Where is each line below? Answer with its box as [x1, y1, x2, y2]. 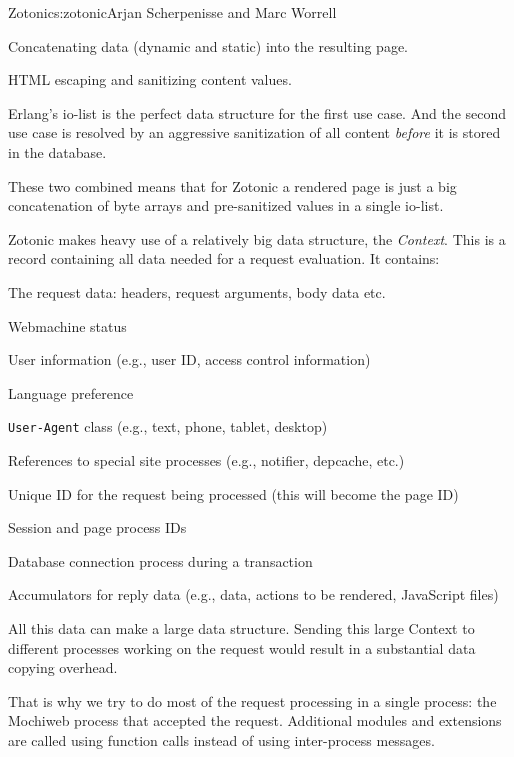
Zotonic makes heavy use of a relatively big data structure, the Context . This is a [8, 228, 506, 249]
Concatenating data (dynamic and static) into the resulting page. [8, 35, 408, 56]
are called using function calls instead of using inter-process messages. [8, 729, 435, 750]
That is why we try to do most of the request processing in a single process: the [8, 690, 497, 711]
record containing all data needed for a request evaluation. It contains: [8, 248, 440, 269]
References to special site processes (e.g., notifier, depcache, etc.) [8, 449, 405, 470]
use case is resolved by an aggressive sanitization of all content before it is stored [8, 122, 501, 143]
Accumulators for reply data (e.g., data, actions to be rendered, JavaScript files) [8, 584, 499, 605]
